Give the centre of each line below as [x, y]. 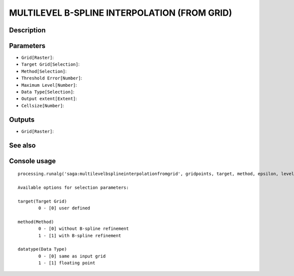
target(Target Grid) [42, 201]
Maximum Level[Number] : [49, 85]
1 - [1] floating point [67, 263]
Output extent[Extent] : [49, 99]
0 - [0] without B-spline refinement [84, 229]
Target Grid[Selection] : [50, 64]
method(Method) [36, 222]
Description [27, 30]
